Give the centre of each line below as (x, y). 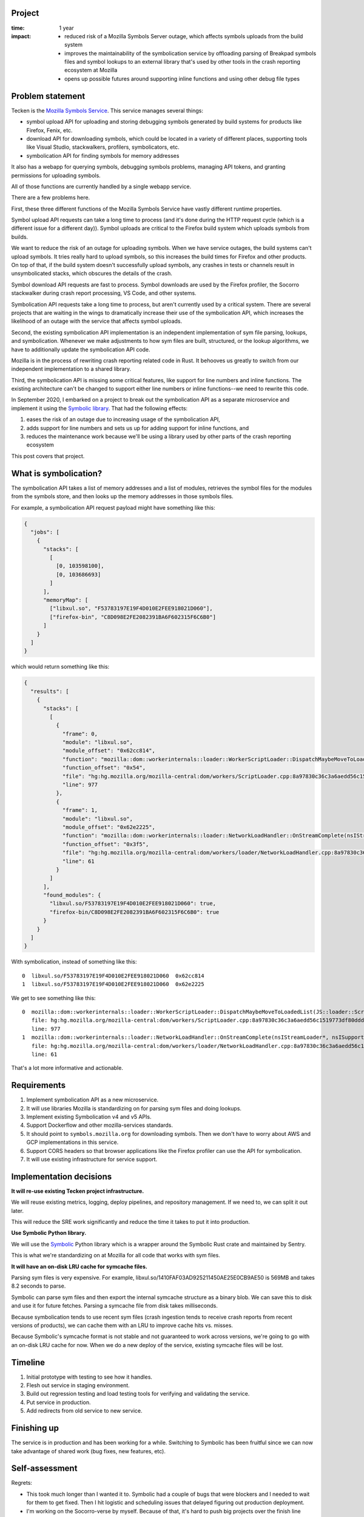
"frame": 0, (80, 734)
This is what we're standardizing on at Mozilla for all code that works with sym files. (116, 1255)
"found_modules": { (72, 895)
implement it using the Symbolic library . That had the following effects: (99, 408)
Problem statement (48, 96)
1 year (66, 28)
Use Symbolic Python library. (49, 1233)
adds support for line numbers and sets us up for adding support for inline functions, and (137, 428)
